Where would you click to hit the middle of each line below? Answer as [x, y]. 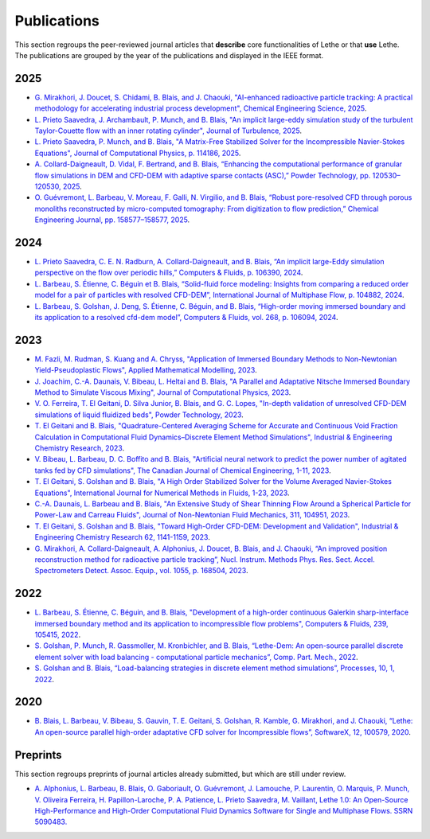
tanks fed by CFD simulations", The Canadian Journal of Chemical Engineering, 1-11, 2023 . [183, 470]
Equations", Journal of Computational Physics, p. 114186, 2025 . [138, 153]
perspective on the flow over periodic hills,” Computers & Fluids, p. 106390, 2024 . [169, 273]
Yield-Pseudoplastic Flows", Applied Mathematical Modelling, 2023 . [146, 370]
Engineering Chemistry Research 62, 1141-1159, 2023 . [122, 537]
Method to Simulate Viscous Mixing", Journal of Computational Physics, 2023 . [163, 392]
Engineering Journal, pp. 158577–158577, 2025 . [112, 220]
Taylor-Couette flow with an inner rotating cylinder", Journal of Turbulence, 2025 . [168, 131]
